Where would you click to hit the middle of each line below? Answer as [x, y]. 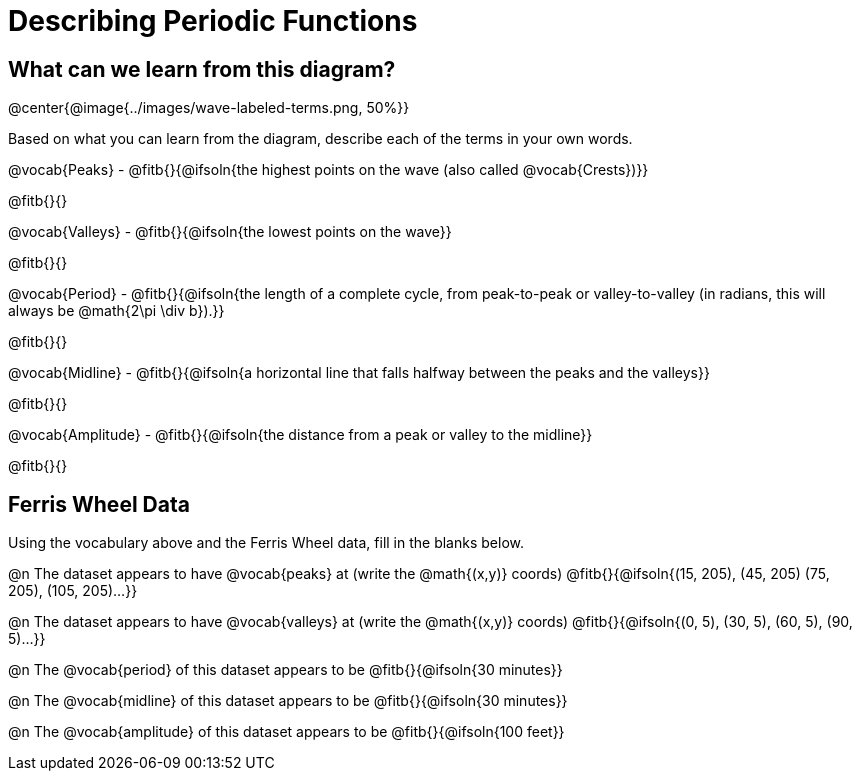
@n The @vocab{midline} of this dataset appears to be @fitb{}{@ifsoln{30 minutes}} [288, 701]
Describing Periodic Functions [213, 21]
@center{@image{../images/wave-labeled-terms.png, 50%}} [209, 108]
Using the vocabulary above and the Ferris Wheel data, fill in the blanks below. [266, 543]
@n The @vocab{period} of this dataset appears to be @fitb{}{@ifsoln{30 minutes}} [285, 670]
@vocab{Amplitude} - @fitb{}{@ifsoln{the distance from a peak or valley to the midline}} [300, 435]
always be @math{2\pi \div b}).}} [116, 311]
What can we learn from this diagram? [202, 69]
